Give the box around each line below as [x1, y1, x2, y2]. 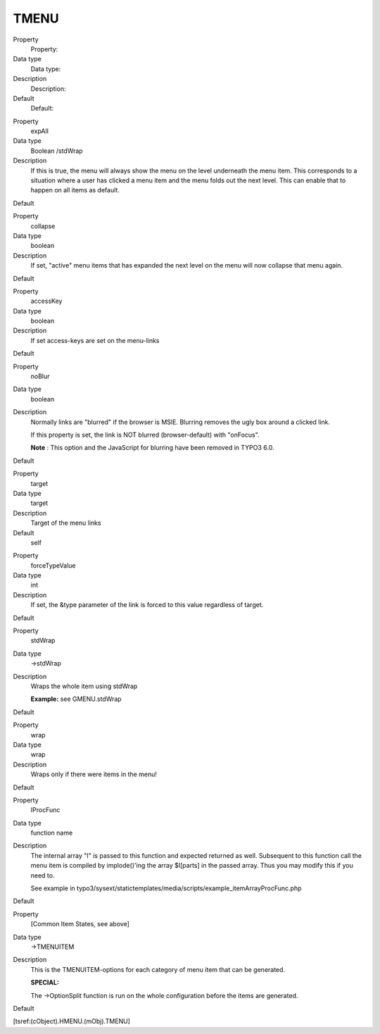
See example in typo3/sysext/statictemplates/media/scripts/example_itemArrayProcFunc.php [30, 884, 302, 892]
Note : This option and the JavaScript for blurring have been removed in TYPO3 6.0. [30, 444, 274, 452]
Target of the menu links [30, 518, 101, 528]
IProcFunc [30, 806, 61, 814]
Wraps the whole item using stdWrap [30, 682, 138, 690]
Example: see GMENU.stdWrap [30, 694, 122, 704]
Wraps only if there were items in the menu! [30, 770, 158, 778]
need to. [30, 871, 55, 880]
